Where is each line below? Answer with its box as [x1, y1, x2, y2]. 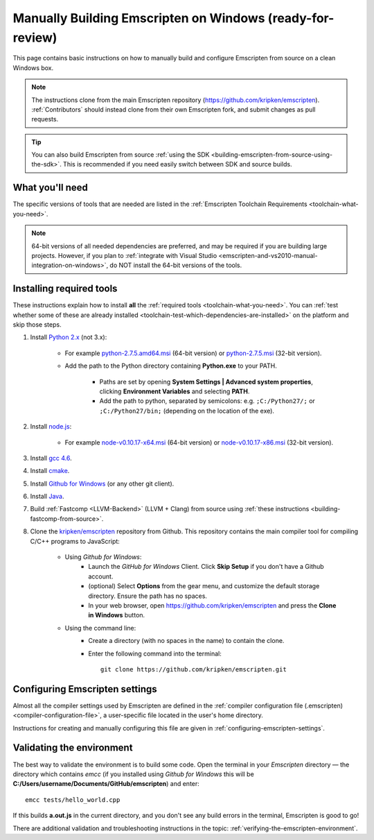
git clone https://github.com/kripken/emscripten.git [100, 665, 287, 673]
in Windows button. [88, 611, 145, 619]
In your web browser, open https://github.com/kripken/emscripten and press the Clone [88, 601, 337, 610]
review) [12, 30, 57, 45]
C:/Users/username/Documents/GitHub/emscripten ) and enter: [12, 780, 200, 788]
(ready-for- [267, 10, 335, 26]
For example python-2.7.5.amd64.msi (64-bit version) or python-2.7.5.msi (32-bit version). [64, 349, 322, 357]
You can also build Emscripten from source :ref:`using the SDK [31, 151, 210, 159]
